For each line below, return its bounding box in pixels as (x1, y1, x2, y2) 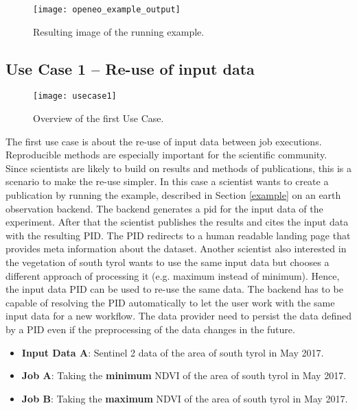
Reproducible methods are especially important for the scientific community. (5, 147, 327, 162)
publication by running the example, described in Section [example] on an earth (5, 188, 341, 202)
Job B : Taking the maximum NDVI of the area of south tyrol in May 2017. (21, 391, 348, 405)
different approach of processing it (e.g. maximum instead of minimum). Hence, (5, 268, 340, 282)
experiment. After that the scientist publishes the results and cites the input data (5, 215, 349, 229)
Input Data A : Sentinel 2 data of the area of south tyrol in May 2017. (21, 345, 324, 359)
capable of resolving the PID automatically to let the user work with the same (5, 295, 335, 309)
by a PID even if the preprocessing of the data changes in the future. (5, 322, 295, 337)
